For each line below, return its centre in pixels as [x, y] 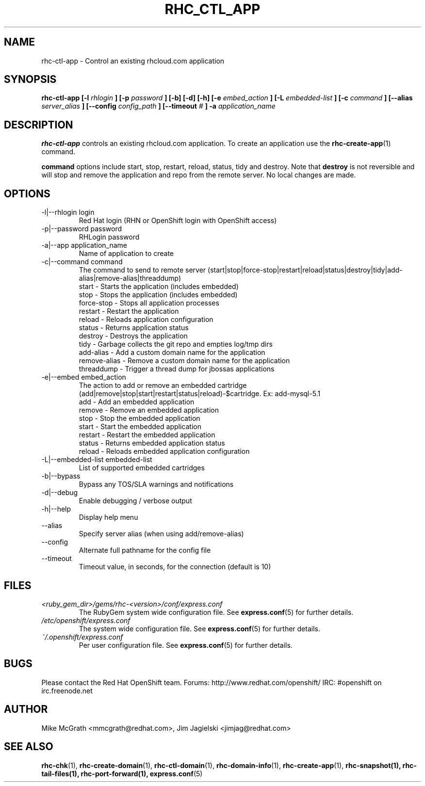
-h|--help [56, 509]
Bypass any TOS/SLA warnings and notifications [156, 484]
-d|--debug [60, 493]
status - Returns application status [134, 328]
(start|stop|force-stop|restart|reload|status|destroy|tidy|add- [305, 270]
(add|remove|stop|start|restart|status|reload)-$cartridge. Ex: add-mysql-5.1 [200, 394]
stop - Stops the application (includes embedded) [158, 295]
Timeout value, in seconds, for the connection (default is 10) [175, 567]
